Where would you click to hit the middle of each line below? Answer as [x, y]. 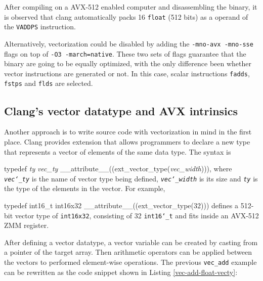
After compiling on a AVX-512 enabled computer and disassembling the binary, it [131, 7]
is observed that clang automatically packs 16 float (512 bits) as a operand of [126, 16]
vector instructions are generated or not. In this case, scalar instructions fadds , [127, 73]
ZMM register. [27, 225]
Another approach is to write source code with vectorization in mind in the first [128, 132]
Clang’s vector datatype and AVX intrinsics [121, 110]
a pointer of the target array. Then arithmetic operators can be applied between [128, 252]
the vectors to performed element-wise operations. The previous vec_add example [130, 262]
